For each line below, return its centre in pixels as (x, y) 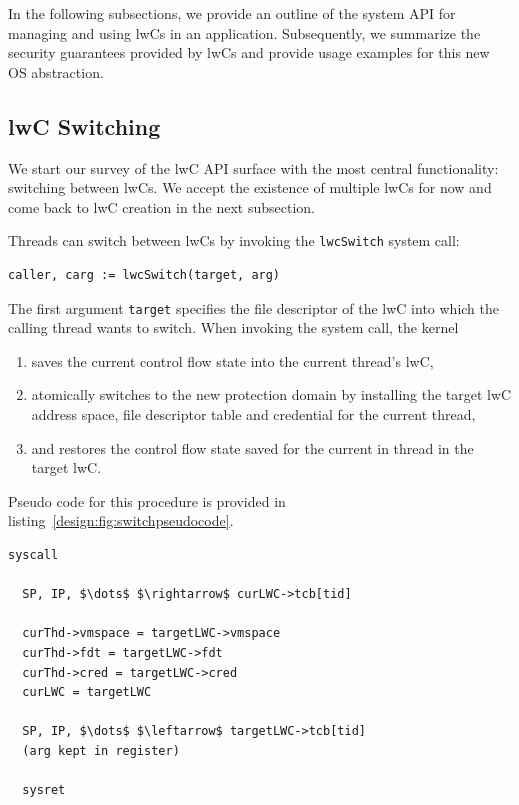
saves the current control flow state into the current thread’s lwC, (232, 360)
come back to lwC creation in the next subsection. (161, 206)
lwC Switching (84, 125)
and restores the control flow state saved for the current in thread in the (252, 447)
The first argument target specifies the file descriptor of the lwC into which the (254, 307)
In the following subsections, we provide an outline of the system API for (232, 13)
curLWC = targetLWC (87, 692)
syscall (33, 555)
